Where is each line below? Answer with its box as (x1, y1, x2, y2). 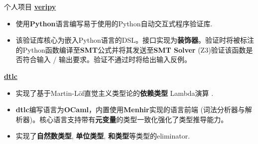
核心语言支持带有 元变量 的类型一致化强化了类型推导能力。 (39, 114, 228, 124)
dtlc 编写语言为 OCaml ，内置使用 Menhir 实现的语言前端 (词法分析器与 (15, 104, 245, 115)
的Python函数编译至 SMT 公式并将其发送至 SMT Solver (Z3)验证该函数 (15, 44, 246, 55)
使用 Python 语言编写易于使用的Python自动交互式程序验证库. (15, 18, 213, 28)
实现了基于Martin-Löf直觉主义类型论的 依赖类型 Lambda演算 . (15, 87, 214, 98)
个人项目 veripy (4, 1, 56, 11)
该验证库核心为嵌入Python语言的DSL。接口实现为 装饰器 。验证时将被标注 (15, 35, 254, 45)
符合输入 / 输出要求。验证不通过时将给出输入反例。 (22, 54, 192, 65)
